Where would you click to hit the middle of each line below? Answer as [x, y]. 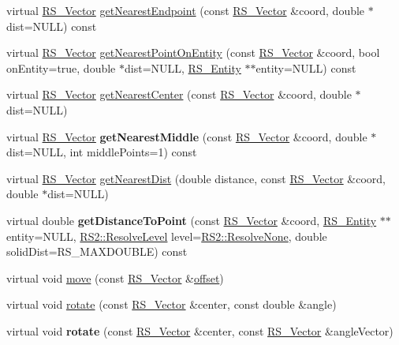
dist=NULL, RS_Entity [183, 67]
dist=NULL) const [52, 26]
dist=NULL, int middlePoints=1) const [102, 152]
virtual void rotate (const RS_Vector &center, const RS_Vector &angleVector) [200, 330]
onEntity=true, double [61, 67]
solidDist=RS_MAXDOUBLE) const [97, 251]
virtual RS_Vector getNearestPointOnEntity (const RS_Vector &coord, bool [193, 52]
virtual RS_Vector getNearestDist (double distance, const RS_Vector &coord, [196, 178]
